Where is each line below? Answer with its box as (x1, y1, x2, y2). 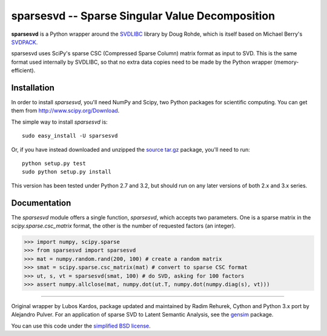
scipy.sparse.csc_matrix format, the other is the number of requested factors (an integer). (11, 222, 236, 230)
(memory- (273, 58, 299, 66)
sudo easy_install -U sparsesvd (22, 132, 118, 139)
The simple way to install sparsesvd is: (11, 118, 108, 126)
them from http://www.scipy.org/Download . (11, 107, 120, 115)
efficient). (11, 67, 36, 74)
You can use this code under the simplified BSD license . (11, 322, 151, 329)
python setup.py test (22, 160, 86, 167)
